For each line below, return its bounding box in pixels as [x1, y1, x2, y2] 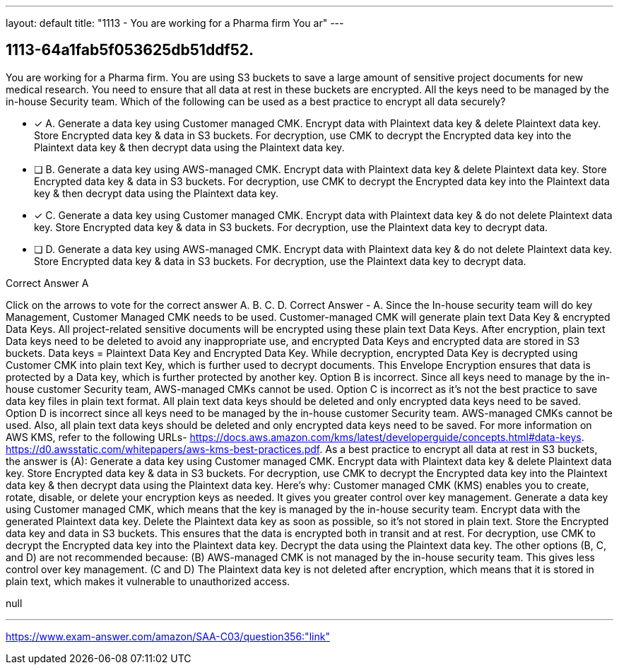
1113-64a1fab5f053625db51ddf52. [6, 41, 254, 59]
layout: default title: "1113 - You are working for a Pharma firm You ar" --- [6, 17, 344, 29]
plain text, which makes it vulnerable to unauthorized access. [6, 575, 290, 587]
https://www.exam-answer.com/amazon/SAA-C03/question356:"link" [6, 630, 330, 642]
